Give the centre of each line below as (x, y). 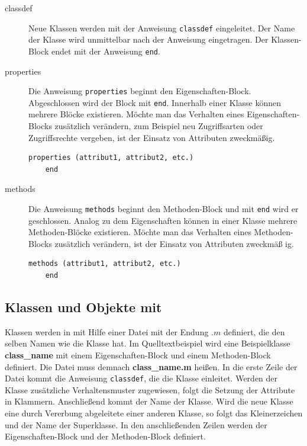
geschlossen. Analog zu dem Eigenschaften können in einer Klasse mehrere (163, 220)
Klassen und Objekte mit (83, 307)
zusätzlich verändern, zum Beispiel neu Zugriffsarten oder (159, 126)
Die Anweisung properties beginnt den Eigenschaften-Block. (140, 91)
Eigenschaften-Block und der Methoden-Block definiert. (105, 436)
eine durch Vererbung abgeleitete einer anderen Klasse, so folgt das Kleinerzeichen (154, 413)
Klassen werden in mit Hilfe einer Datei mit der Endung (107, 331)
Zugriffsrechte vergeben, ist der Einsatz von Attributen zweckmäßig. (152, 137)
